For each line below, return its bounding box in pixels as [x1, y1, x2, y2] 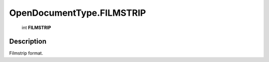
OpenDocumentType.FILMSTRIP [9, 7, 146, 18]
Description [9, 37, 47, 46]
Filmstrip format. [9, 50, 43, 56]
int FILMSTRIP [21, 25, 51, 31]
